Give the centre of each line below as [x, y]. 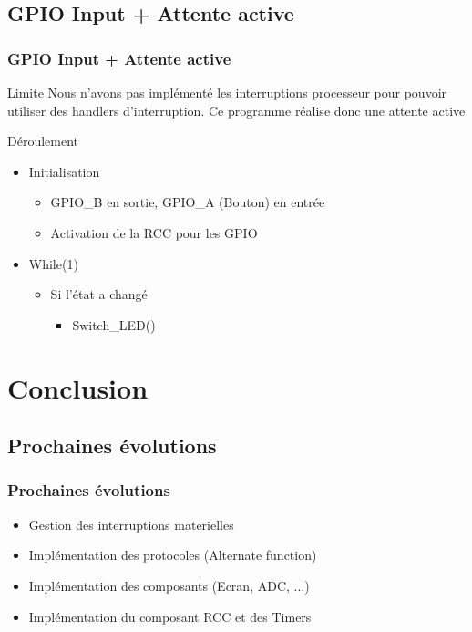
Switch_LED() [114, 324]
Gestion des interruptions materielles [131, 524]
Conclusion [78, 387]
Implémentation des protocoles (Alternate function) [173, 555]
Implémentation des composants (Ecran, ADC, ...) [169, 585]
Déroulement [43, 141]
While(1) [53, 263]
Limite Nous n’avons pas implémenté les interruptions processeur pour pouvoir [227, 92]
